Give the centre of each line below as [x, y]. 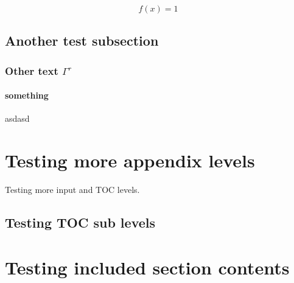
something [27, 95]
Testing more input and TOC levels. [72, 190]
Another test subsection [82, 40]
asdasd [17, 118]
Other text [32, 70]
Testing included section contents [147, 267]
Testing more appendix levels [130, 160]
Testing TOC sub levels [80, 222]
